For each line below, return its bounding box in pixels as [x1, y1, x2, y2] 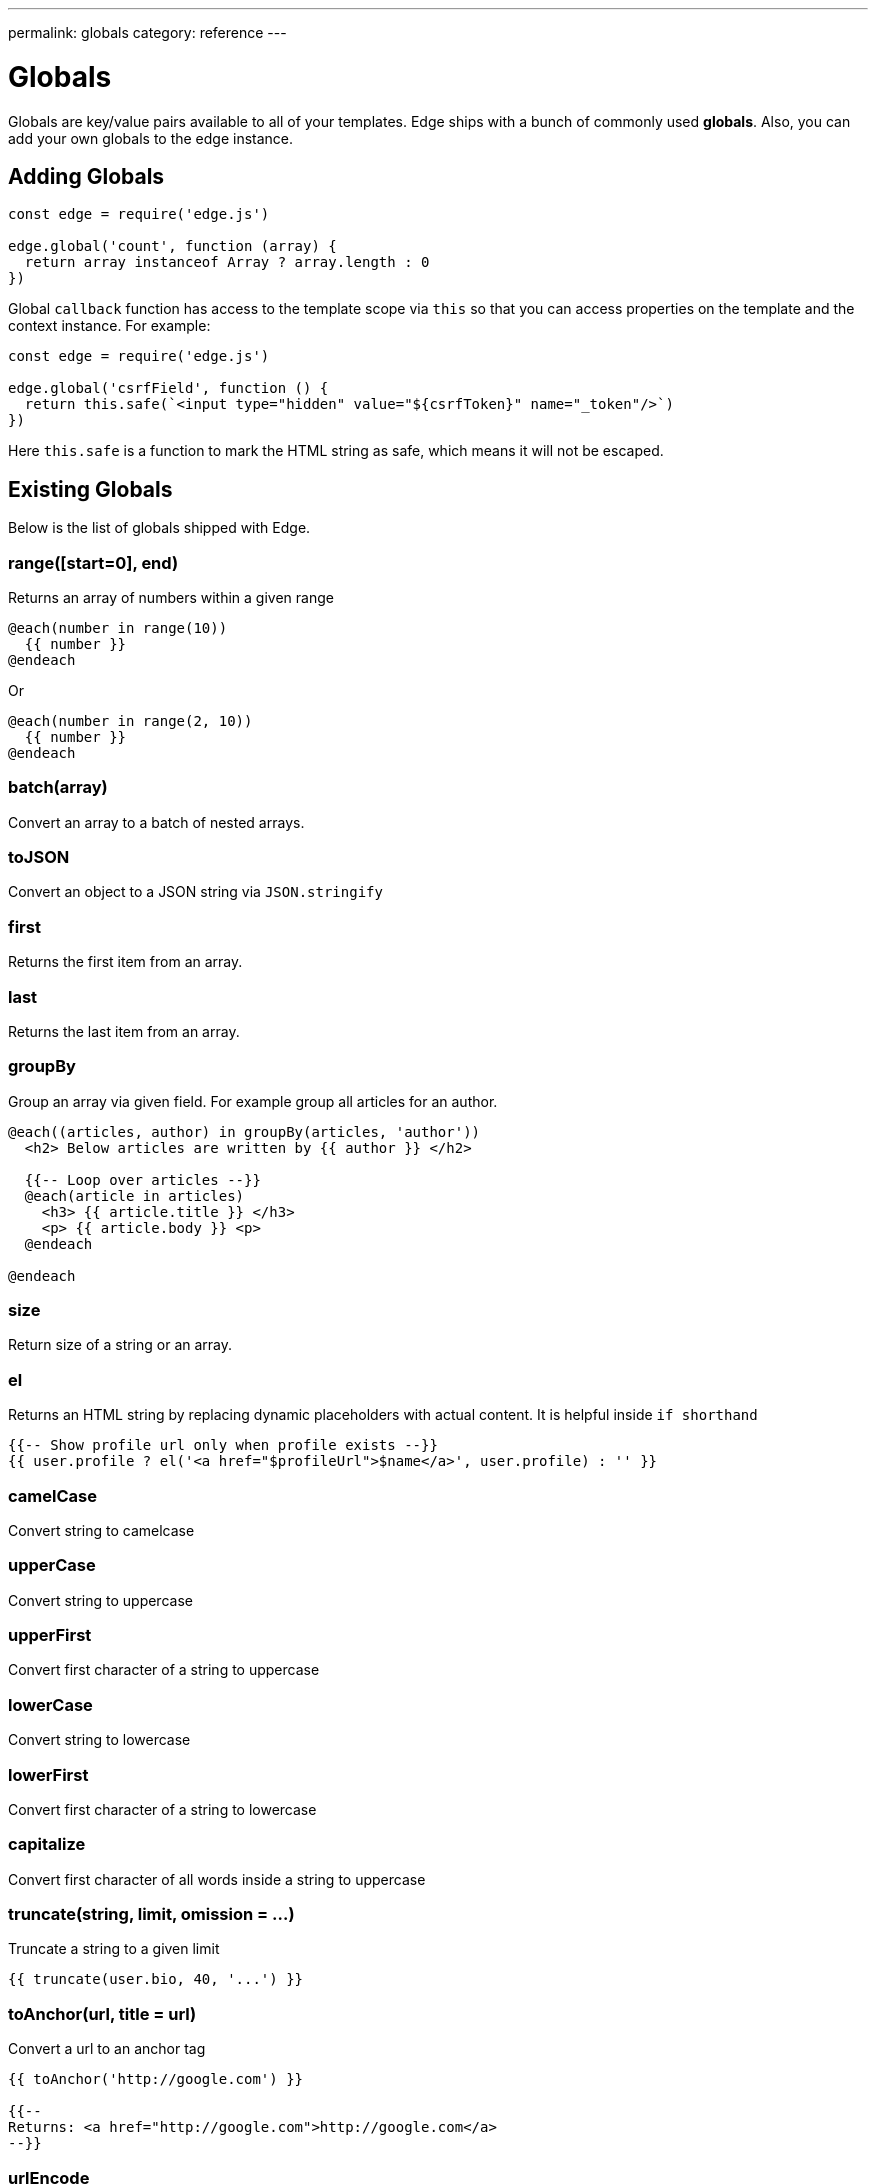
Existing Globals [8, 476, 173, 502]
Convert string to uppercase [8, 1591, 193, 1609]
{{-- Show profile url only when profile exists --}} [8, 1437, 438, 1454]
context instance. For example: [8, 317, 211, 335]
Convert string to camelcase [8, 1521, 195, 1539]
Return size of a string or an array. [8, 1336, 233, 1354]
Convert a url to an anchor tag [8, 2040, 206, 2058]
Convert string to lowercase [8, 1731, 191, 1749]
